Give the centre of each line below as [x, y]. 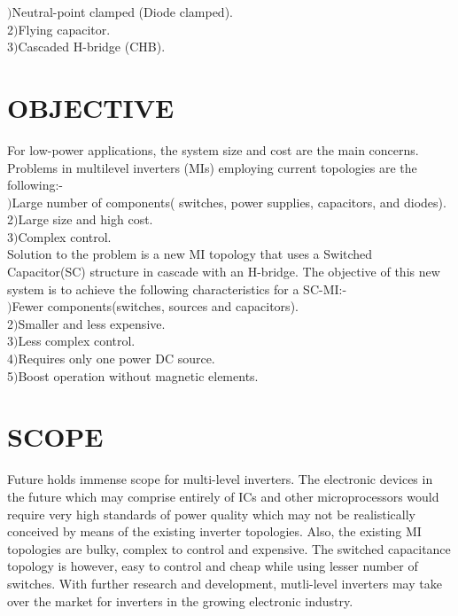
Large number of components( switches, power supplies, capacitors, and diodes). [229, 202]
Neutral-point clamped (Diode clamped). [122, 12]
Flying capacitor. [64, 29]
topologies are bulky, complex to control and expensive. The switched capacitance [229, 548]
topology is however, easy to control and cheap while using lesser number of [213, 566]
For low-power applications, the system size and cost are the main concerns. [213, 149]
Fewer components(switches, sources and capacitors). [155, 306]
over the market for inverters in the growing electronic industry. [180, 600]
